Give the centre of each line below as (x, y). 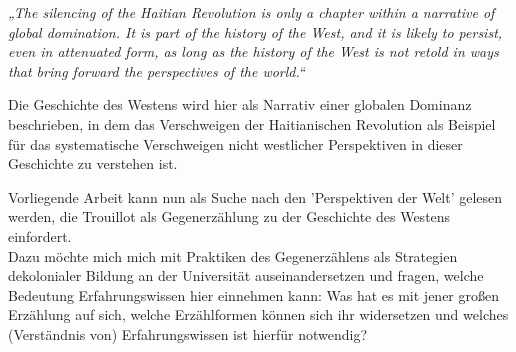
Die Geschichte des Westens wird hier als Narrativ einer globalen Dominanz (240, 104)
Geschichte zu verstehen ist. (93, 163)
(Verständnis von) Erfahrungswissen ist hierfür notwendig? (188, 333)
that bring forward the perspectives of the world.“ (156, 70)
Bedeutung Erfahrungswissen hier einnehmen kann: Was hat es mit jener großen (253, 294)
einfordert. (40, 235)
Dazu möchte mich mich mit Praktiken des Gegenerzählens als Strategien (233, 255)
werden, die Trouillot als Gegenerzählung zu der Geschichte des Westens (229, 216)
